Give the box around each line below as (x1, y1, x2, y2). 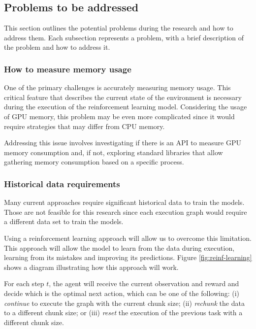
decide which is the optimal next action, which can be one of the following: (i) (4, 288, 240, 298)
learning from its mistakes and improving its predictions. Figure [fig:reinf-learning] (4, 252, 252, 263)
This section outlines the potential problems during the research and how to (4, 23, 233, 33)
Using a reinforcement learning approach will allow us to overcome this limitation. (4, 232, 252, 243)
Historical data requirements (4, 177, 120, 190)
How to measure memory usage (4, 63, 131, 75)
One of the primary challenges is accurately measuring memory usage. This (4, 82, 231, 93)
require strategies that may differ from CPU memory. (4, 121, 165, 131)
